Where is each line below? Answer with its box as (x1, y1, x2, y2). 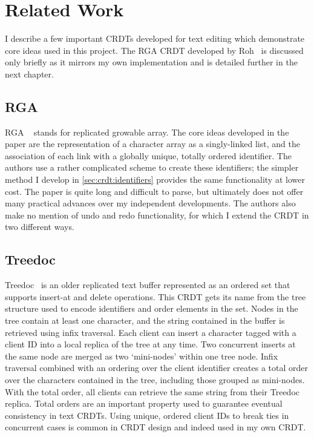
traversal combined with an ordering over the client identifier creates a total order (5, 361, 308, 374)
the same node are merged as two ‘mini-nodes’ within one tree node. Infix (5, 349, 278, 362)
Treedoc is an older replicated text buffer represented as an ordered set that (5, 278, 290, 291)
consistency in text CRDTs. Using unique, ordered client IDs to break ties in (5, 409, 289, 421)
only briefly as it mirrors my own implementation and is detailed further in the (5, 56, 298, 68)
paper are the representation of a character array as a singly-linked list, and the (5, 137, 300, 150)
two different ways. (5, 220, 74, 233)
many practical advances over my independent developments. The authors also (5, 197, 296, 209)
